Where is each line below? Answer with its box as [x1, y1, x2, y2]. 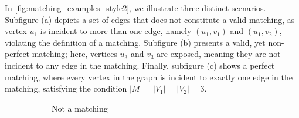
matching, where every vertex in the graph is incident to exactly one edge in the [5, 70, 293, 83]
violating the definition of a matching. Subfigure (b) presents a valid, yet [5, 36, 266, 48]
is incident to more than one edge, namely [40, 25, 192, 37]
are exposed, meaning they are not [157, 48, 281, 60]
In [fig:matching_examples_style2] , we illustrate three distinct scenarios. [5, 2, 266, 14]
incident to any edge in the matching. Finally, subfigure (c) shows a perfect [5, 59, 275, 71]
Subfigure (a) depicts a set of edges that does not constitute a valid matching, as [5, 13, 295, 25]
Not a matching [52, 102, 108, 114]
